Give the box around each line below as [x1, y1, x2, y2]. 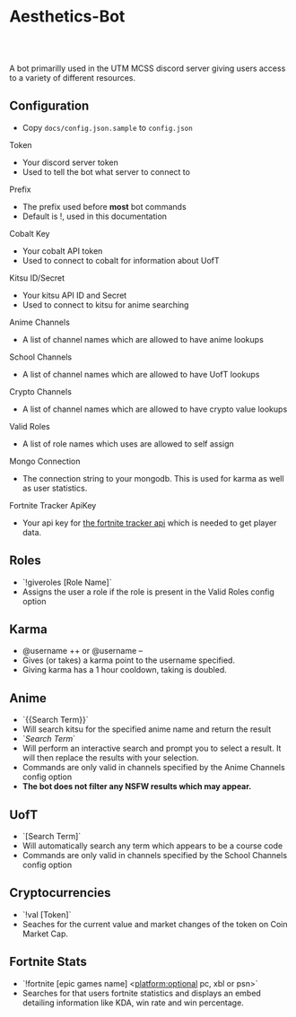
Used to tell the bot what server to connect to [22, 166, 191, 177]
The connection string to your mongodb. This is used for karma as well [22, 473, 284, 483]
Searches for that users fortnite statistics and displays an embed [22, 987, 262, 998]
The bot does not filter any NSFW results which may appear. [22, 781, 252, 792]
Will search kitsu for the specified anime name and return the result [22, 724, 272, 734]
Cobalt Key [9, 228, 50, 239]
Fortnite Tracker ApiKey [9, 500, 97, 510]
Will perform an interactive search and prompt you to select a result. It [22, 743, 282, 754]
